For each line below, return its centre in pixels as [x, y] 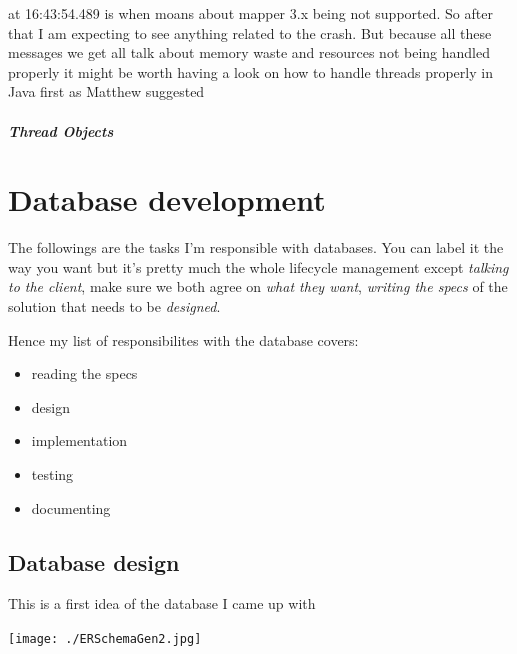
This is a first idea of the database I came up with [162, 603]
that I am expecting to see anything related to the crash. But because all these [250, 32]
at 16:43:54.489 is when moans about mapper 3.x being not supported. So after [250, 13]
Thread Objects [61, 130]
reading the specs [84, 373]
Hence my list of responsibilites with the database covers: [183, 339]
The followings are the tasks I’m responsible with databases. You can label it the [256, 247]
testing [52, 474]
